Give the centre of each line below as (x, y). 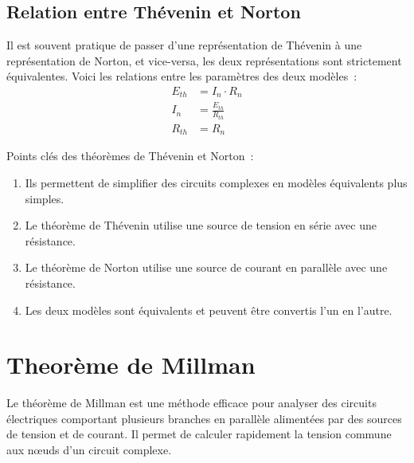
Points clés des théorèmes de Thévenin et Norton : (130, 156)
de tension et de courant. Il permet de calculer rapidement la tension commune (199, 434)
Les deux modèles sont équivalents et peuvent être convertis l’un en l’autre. (209, 310)
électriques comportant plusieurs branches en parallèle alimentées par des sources (204, 418)
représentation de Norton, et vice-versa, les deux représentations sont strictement (204, 60)
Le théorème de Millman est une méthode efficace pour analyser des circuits (191, 403)
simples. (45, 198)
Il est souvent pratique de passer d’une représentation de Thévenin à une (184, 45)
